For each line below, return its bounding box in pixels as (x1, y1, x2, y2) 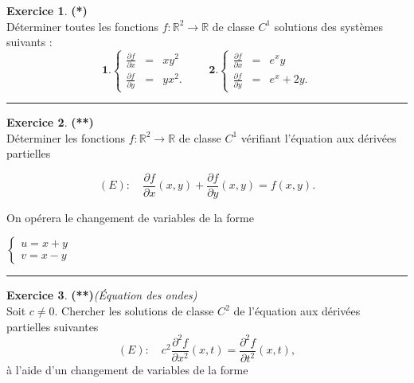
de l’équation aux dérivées (233, 303, 361, 319)
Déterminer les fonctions (6, 129, 125, 146)
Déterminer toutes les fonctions (6, 18, 159, 34)
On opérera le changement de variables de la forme (6, 209, 254, 225)
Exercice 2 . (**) (6, 114, 94, 130)
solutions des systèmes (274, 18, 384, 34)
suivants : (6, 33, 53, 50)
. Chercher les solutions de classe (54, 303, 214, 319)
